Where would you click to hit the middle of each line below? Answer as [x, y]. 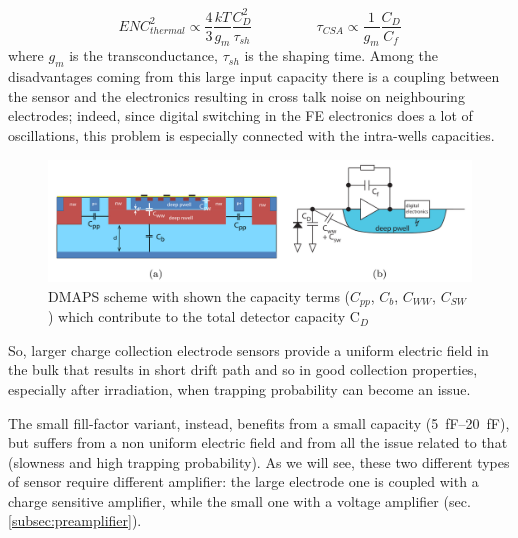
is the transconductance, [143, 55]
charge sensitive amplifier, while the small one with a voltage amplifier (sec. [239, 500]
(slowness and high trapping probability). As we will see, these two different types [259, 461]
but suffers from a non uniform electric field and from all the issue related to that [258, 442]
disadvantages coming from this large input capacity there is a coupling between [254, 76]
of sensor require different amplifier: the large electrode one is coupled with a [243, 481]
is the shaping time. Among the [341, 55]
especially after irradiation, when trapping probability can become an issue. [239, 388]
